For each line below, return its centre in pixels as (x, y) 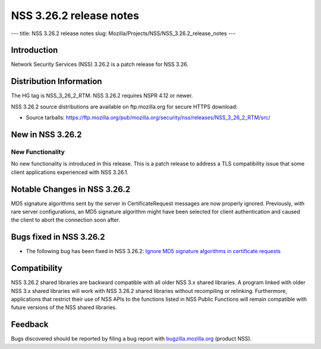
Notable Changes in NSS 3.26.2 (71, 189)
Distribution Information (56, 81)
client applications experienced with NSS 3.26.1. (70, 172)
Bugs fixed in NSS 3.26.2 (58, 237)
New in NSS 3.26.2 (46, 134)
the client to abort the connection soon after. (65, 220)
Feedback (30, 325)
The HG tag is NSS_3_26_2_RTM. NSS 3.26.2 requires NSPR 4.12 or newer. (102, 96)
